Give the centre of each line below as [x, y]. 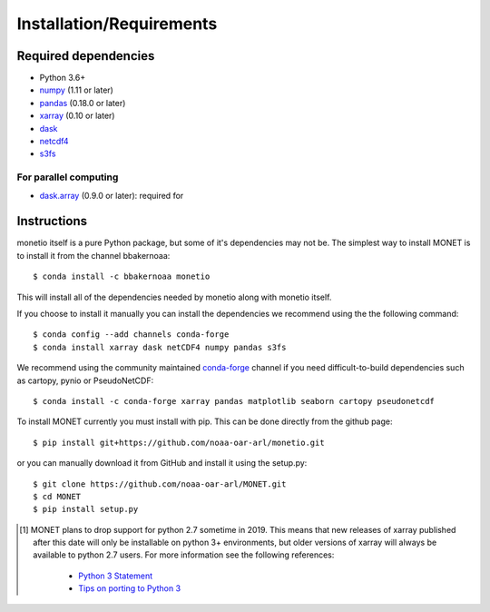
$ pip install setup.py [86, 509]
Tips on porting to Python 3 [130, 588]
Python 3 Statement [116, 576]
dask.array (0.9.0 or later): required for [112, 195]
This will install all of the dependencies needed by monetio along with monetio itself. [174, 297]
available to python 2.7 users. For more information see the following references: [184, 555]
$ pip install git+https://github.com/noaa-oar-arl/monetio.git [179, 442]
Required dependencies [86, 56]
